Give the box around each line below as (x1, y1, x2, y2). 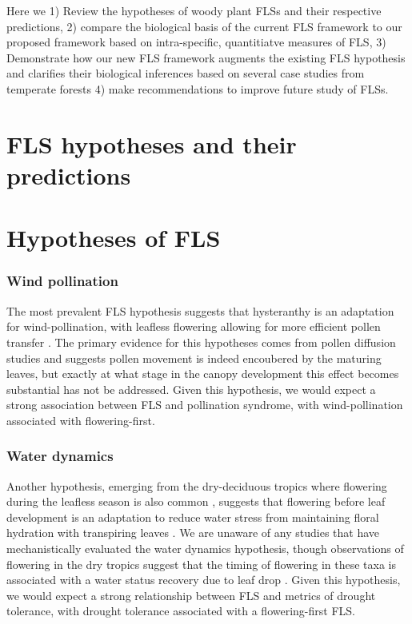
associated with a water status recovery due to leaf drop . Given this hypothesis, (6, 571, 401, 588)
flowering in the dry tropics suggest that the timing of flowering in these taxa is (6, 555, 397, 572)
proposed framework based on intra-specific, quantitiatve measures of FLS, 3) (6, 34, 386, 50)
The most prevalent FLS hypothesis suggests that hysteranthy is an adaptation (6, 302, 394, 319)
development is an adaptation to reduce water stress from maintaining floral (6, 508, 379, 525)
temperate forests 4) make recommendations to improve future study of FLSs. (6, 80, 389, 97)
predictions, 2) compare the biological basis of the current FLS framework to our (6, 18, 402, 34)
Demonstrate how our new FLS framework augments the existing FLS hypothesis (6, 49, 406, 66)
